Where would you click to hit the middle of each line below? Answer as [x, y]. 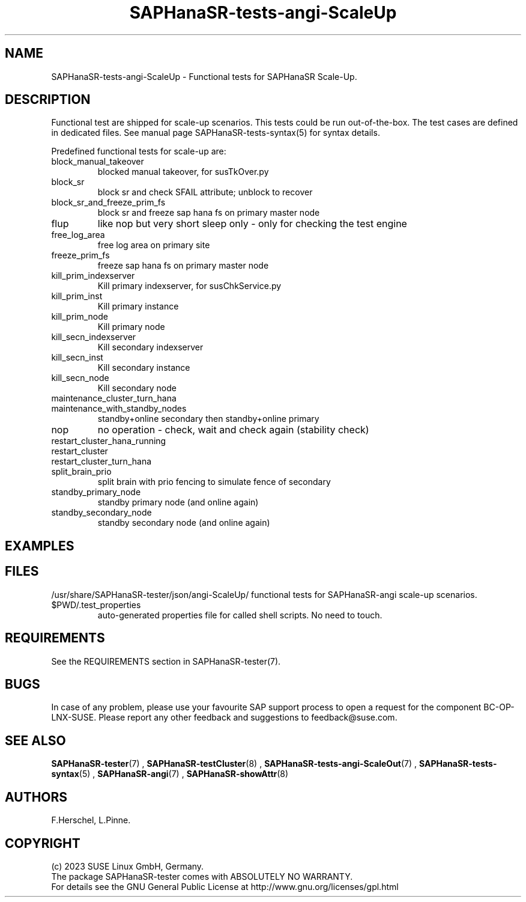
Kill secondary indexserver [150, 347]
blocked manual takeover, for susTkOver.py [183, 172]
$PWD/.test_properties [96, 605]
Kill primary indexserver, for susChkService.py [189, 286]
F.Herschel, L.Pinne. [91, 820]
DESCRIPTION [48, 100]
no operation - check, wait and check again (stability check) [233, 430]
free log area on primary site [154, 245]
